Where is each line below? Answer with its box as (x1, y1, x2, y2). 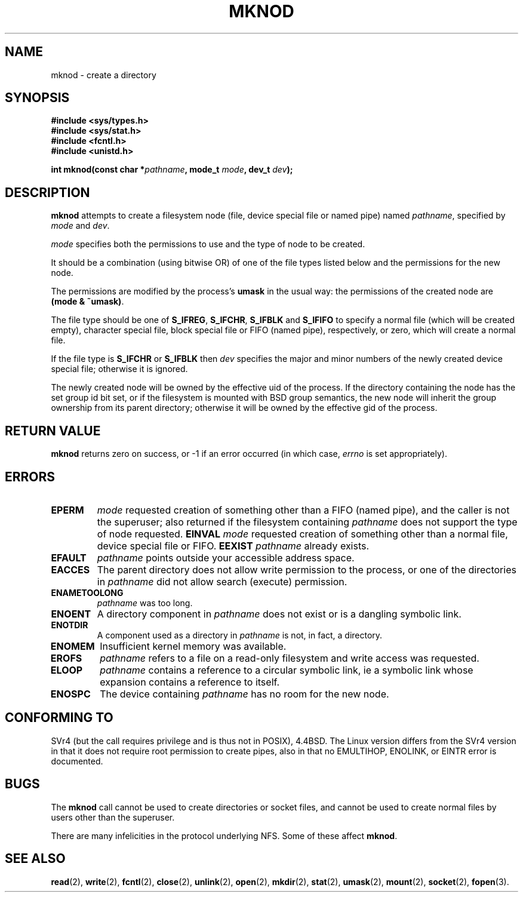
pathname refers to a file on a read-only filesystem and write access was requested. (100, 652, 479, 664)
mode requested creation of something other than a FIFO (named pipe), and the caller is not (97, 503, 510, 516)
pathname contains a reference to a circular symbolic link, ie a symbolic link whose (100, 663, 473, 676)
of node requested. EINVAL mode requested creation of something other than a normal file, (97, 527, 508, 540)
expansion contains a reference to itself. (100, 675, 280, 688)
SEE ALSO (5, 851, 66, 867)
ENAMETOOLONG (51, 587, 124, 598)
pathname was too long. (97, 597, 193, 608)
